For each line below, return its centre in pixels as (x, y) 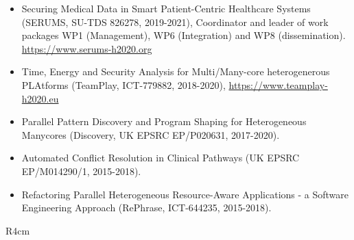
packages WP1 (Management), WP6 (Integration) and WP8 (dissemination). (184, 35)
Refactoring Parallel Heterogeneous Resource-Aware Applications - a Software (185, 194)
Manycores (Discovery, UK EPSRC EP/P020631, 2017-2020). (151, 134)
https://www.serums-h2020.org (87, 48)
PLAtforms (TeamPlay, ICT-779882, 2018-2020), (123, 84)
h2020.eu (40, 98)
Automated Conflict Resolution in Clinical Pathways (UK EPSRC (161, 158)
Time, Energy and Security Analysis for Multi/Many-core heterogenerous (176, 71)
